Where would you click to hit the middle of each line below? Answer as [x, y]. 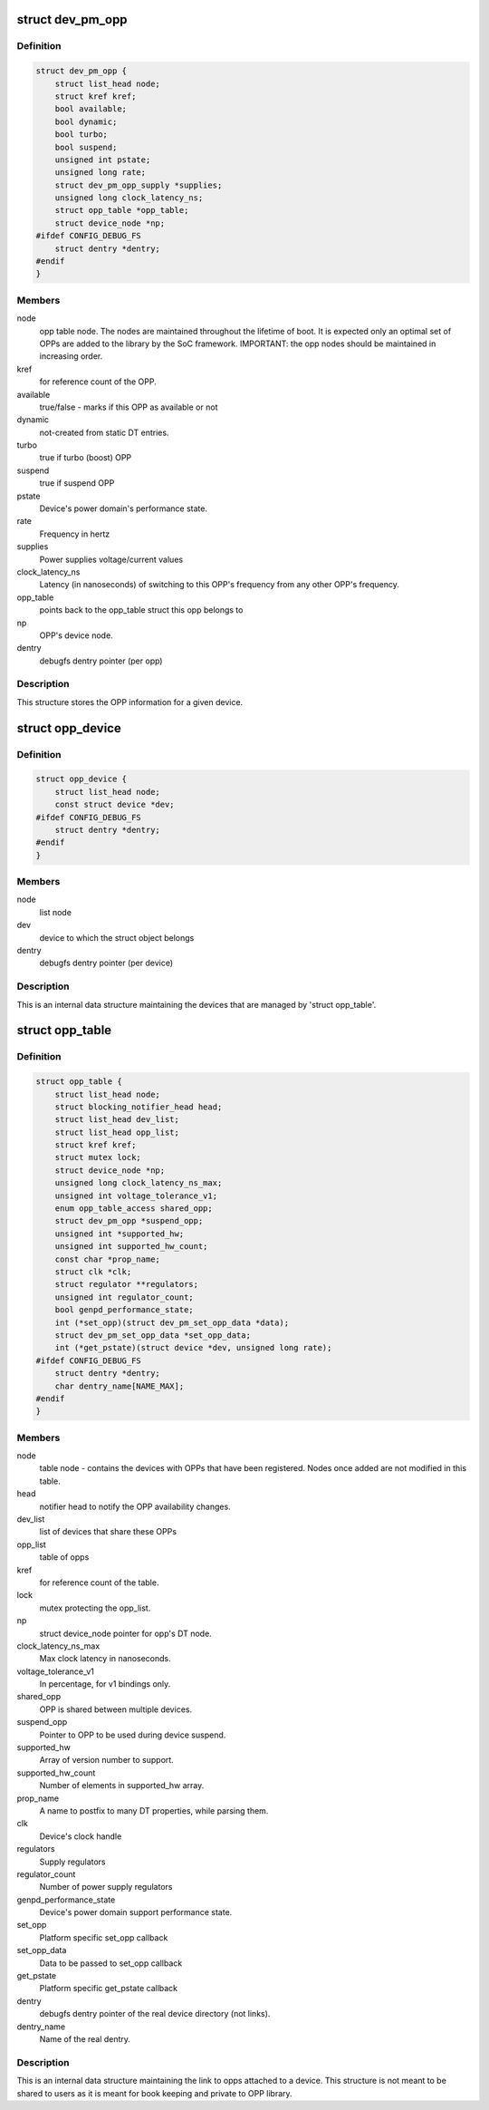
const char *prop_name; [107, 1259]
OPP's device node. [76, 635]
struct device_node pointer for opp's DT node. [125, 1633]
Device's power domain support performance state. [136, 1912]
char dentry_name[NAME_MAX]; [120, 1386]
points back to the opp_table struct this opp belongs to [141, 610]
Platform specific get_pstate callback [109, 1989]
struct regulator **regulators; [127, 1284]
